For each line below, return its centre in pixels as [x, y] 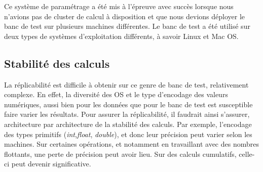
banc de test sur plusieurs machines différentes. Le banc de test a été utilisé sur [127, 26]
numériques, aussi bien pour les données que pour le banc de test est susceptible [128, 104]
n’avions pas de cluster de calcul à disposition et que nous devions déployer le [125, 16]
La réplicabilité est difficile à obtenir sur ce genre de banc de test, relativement [126, 84]
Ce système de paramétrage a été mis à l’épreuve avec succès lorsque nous [119, 6]
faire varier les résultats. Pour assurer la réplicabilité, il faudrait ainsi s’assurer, [127, 114]
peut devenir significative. [51, 164]
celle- [247, 154]
